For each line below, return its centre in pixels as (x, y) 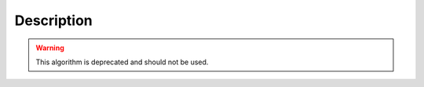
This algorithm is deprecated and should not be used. (122, 62)
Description (54, 20)
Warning (50, 48)
